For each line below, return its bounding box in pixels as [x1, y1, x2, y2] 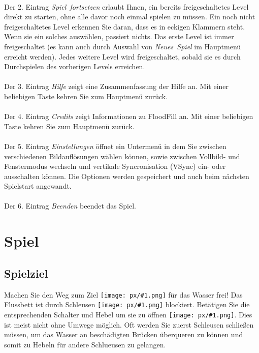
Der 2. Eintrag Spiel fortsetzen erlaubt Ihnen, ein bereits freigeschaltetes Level [4, 1, 249, 12]
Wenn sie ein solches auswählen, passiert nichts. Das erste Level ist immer [4, 31, 234, 42]
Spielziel [4, 265, 48, 281]
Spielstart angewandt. [4, 181, 72, 191]
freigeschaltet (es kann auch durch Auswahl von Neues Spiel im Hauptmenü [4, 41, 241, 51]
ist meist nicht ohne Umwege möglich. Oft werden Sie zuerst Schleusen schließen [4, 319, 254, 330]
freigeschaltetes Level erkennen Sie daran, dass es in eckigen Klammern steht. [4, 21, 245, 32]
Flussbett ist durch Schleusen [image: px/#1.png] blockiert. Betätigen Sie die [4, 299, 250, 310]
